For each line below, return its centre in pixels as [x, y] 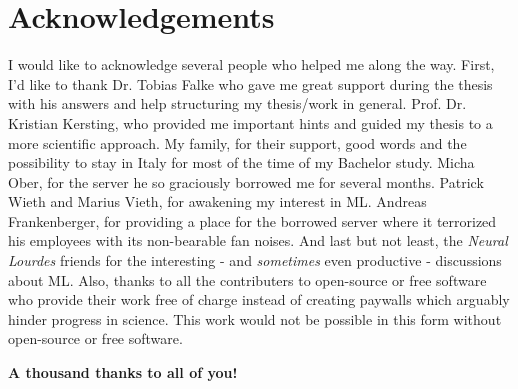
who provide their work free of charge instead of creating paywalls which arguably [259, 299]
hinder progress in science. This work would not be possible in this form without [255, 318]
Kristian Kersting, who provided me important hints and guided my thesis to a [250, 122]
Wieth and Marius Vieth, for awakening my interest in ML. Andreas [217, 201]
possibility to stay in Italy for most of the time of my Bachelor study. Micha [241, 162]
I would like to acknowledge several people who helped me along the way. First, [251, 64]
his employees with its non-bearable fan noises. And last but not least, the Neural [258, 240]
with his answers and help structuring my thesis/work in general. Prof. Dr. [237, 103]
